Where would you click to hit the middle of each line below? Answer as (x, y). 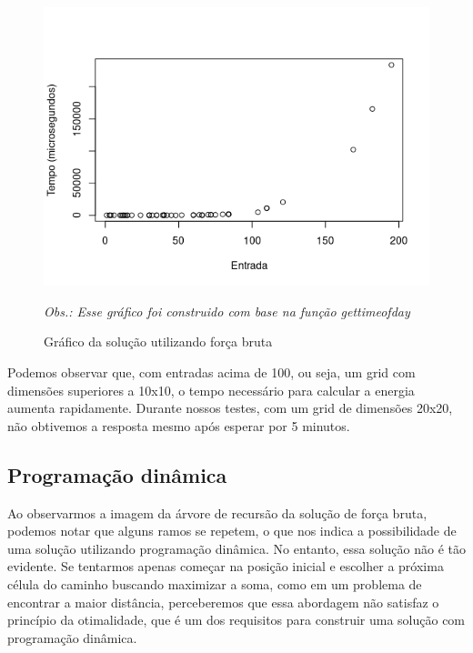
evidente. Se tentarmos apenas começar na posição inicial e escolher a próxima (226, 566)
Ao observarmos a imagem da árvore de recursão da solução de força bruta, (217, 512)
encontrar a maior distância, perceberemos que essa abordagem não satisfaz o (223, 602)
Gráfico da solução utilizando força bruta (158, 342)
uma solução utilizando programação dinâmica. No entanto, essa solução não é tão (236, 548)
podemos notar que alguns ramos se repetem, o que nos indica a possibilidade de (232, 531)
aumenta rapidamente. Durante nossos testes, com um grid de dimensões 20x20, (230, 408)
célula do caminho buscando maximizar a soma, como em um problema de (215, 583)
